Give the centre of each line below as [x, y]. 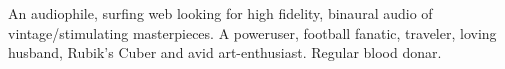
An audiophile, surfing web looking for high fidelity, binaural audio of [220, 13]
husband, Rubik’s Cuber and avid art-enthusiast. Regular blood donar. [225, 52]
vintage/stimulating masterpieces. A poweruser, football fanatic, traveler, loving [252, 32]
